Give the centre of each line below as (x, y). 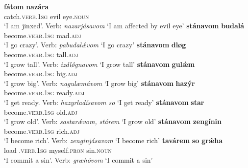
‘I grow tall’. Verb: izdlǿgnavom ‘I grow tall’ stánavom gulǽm (99, 64)
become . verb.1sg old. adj (41, 112)
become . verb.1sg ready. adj (44, 93)
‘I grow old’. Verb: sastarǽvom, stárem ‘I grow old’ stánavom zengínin (113, 121)
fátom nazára (26, 6)
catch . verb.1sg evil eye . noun (47, 16)
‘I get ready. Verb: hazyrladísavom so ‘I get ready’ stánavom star (104, 102)
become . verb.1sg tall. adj (41, 54)
